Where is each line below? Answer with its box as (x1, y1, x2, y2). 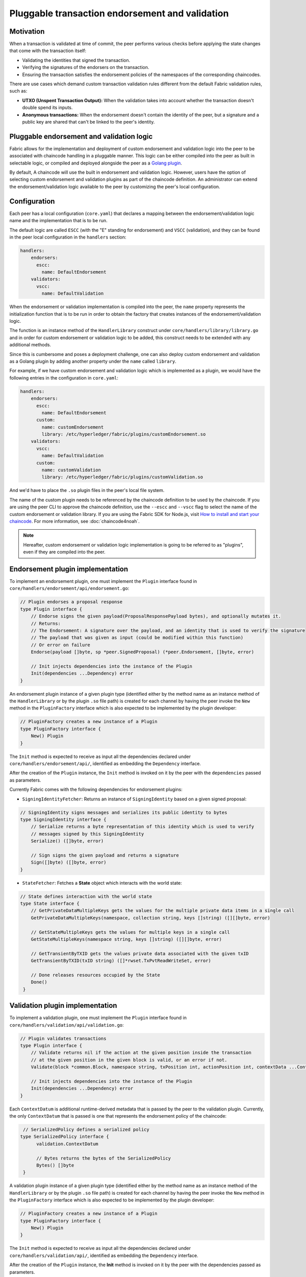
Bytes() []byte (36, 1163, 74, 1168)
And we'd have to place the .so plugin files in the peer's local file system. (9, 487, 165, 493)
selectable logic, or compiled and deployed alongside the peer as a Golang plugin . (9, 160, 182, 166)
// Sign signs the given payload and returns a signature (31, 852, 179, 858)
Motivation (9, 27, 45, 36)
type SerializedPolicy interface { (20, 1134, 109, 1140)
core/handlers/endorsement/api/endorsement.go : (9, 585, 130, 592)
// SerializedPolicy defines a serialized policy (23, 1127, 150, 1132)
